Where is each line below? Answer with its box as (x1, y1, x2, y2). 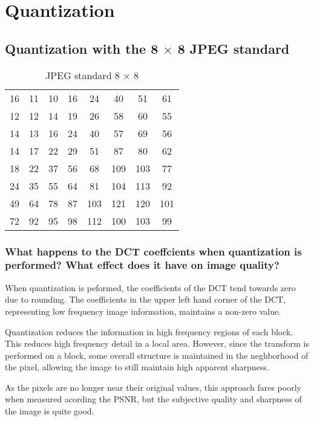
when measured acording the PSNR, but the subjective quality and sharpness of (5, 393, 302, 405)
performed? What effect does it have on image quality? (5, 257, 280, 272)
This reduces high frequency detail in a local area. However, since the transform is (5, 337, 310, 350)
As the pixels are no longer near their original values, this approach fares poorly (5, 381, 301, 393)
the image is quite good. (5, 405, 94, 417)
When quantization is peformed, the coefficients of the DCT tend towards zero (5, 281, 296, 294)
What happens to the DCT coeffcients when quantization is (5, 243, 302, 259)
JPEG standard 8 (45, 68, 120, 82)
